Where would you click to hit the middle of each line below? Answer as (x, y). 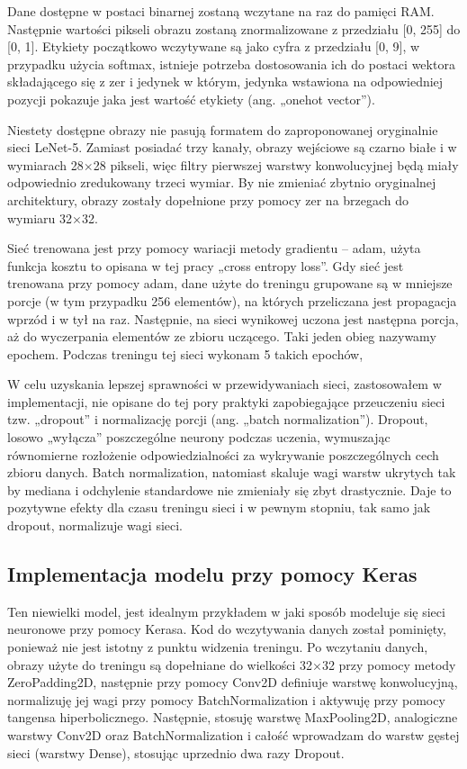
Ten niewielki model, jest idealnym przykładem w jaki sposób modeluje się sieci (226, 611)
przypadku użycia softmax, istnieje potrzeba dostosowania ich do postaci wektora (231, 63)
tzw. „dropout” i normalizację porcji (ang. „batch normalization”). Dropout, (218, 419)
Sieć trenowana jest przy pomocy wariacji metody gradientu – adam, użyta (214, 248)
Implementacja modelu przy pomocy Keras (212, 574)
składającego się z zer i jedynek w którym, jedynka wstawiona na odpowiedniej (225, 81)
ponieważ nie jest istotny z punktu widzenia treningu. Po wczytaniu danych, (218, 647)
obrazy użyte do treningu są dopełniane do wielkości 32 (160, 664)
